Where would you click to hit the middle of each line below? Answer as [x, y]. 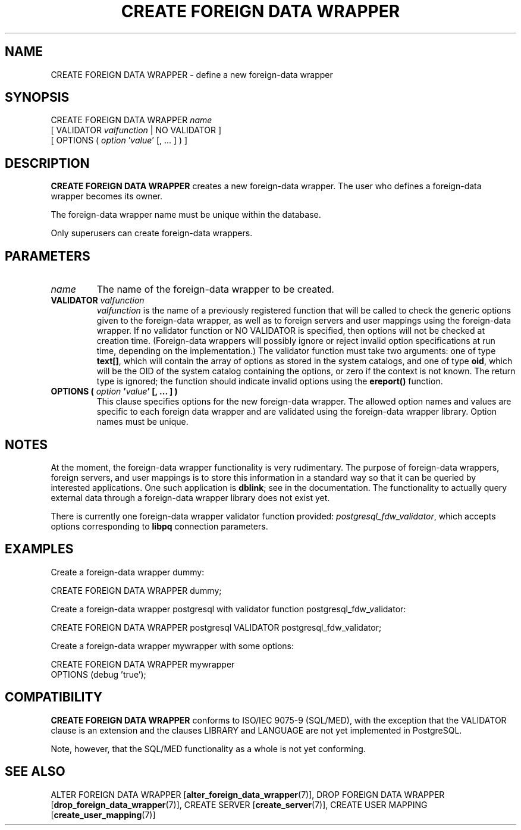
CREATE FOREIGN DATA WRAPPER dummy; [136, 590]
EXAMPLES [39, 549]
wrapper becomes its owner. [106, 196]
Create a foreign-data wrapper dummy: [128, 572]
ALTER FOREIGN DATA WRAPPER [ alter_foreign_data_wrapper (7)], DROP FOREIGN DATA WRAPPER [248, 794]
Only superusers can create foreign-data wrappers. [152, 233]
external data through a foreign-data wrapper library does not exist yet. [190, 497]
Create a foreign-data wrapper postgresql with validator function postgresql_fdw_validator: [228, 609]
